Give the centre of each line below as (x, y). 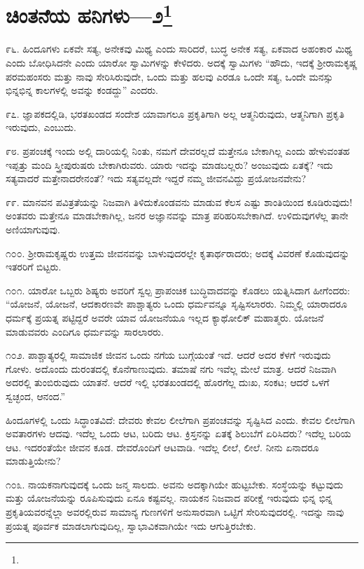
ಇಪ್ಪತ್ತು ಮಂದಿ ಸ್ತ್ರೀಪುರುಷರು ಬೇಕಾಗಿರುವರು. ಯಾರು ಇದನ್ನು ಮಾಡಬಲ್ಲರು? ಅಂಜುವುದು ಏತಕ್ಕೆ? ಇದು (169, 164)
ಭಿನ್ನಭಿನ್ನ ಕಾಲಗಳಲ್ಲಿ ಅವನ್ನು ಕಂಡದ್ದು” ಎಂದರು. (82, 90)
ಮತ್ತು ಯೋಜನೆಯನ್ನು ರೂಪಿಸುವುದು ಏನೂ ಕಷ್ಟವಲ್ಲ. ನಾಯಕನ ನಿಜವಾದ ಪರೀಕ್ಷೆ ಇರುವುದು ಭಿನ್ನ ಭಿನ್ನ (169, 498)
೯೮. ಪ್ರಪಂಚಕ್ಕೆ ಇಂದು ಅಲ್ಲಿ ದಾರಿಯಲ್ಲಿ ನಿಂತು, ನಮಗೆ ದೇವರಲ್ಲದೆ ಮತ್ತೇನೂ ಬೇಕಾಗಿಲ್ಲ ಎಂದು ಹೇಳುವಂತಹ (178, 151)
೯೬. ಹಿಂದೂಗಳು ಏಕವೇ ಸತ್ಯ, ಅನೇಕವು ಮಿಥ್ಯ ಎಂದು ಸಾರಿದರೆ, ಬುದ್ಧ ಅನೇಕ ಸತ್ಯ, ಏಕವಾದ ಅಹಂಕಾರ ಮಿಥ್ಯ (179, 49)
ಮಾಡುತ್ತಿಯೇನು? (33, 461)
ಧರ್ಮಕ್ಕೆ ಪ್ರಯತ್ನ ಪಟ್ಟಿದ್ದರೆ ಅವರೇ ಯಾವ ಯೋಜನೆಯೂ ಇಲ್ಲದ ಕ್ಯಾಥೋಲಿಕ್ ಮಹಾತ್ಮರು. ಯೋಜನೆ (165, 317)
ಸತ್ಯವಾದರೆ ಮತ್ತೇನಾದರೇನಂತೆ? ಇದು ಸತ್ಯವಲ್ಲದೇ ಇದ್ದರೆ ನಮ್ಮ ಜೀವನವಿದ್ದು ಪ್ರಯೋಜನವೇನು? (156, 178)
